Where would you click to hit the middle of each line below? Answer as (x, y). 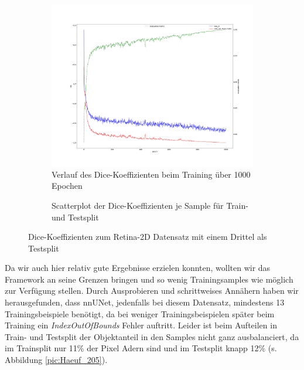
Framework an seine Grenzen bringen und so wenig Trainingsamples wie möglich (149, 279)
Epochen (67, 186)
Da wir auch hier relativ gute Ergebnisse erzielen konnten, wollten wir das (138, 268)
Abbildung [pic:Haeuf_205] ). (56, 360)
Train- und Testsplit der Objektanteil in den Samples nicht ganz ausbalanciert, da (152, 336)
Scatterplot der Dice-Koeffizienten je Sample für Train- (150, 205)
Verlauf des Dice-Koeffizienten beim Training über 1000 (151, 174)
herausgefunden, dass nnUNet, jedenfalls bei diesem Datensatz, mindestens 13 (145, 302)
